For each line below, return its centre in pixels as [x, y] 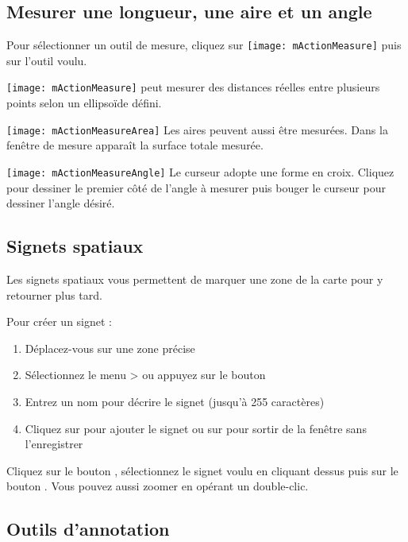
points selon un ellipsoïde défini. [84, 103]
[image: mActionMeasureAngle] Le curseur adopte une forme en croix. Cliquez [200, 171]
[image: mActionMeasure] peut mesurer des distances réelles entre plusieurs [193, 87]
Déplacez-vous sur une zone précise [110, 348]
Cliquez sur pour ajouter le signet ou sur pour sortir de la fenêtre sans [196, 428]
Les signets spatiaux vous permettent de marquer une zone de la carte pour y [195, 279]
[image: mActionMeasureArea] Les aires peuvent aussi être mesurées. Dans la [197, 129]
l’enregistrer [54, 444]
